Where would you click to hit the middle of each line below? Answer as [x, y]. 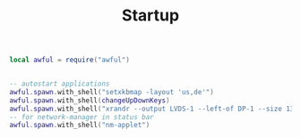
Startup [150, 16]
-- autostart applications [60, 84]
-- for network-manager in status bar [82, 117]
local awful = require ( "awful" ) [69, 60]
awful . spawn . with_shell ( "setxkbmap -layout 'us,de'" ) [112, 92]
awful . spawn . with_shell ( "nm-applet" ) [80, 126]
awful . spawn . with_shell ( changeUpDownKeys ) [90, 100]
